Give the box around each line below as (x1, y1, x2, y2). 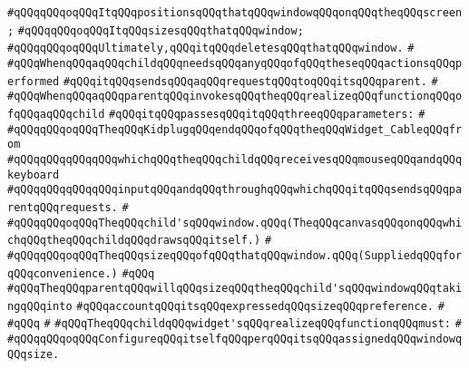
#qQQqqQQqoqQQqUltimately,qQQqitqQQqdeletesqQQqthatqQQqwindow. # (7, 42, 415, 55)
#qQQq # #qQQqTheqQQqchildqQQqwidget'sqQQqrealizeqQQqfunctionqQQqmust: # (7, 317, 462, 331)
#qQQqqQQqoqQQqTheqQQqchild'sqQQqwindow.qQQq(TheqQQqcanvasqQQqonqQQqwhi (7, 216, 463, 229)
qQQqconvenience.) (7, 266, 118, 280)
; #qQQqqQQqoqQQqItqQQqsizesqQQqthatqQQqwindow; (7, 24, 304, 37)
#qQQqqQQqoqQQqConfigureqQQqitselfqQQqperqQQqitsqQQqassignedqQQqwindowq (7, 333, 463, 346)
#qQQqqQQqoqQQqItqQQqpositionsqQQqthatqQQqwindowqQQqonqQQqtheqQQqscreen (7, 6, 463, 19)
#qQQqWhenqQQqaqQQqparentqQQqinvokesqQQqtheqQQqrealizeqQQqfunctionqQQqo (7, 90, 463, 103)
